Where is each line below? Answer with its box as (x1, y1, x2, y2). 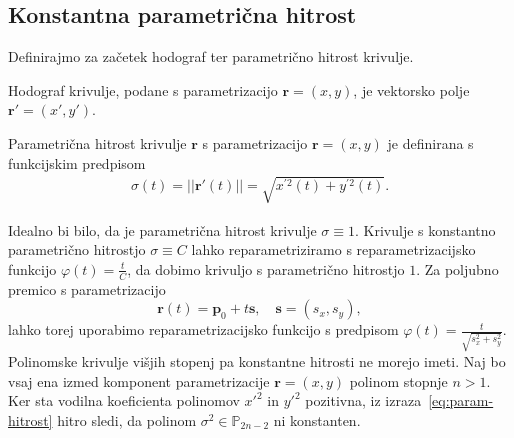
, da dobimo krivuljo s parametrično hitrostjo (127, 258, 405, 279)
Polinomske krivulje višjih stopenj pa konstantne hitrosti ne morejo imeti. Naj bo (8, 351, 506, 372)
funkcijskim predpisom (8, 152, 146, 173)
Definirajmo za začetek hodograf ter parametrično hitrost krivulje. (8, 46, 414, 67)
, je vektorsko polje (353, 79, 470, 100)
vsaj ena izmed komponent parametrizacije (8, 370, 270, 391)
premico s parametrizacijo (8, 278, 166, 299)
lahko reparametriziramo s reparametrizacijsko (191, 239, 476, 260)
